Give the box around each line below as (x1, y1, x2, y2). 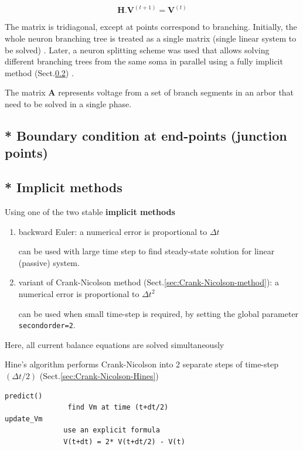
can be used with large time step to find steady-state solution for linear (18, 245, 275, 257)
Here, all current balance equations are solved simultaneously (5, 338, 224, 350)
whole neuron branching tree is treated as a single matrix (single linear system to (5, 32, 297, 45)
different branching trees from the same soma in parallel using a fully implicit (5, 55, 283, 67)
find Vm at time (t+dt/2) (67, 403, 169, 412)
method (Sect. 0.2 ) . (5, 66, 74, 79)
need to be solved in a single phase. (5, 98, 132, 110)
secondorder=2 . (18, 319, 76, 331)
